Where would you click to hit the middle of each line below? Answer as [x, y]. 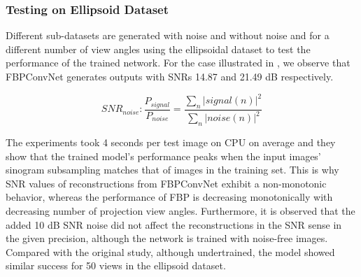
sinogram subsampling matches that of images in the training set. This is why [172, 170]
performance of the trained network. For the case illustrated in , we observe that [178, 63]
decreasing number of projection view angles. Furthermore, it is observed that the [180, 211]
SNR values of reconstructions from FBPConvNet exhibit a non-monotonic [166, 183]
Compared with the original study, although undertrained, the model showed [170, 251]
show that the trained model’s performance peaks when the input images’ [163, 156]
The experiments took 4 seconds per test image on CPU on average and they [171, 142]
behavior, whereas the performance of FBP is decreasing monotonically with [169, 197]
